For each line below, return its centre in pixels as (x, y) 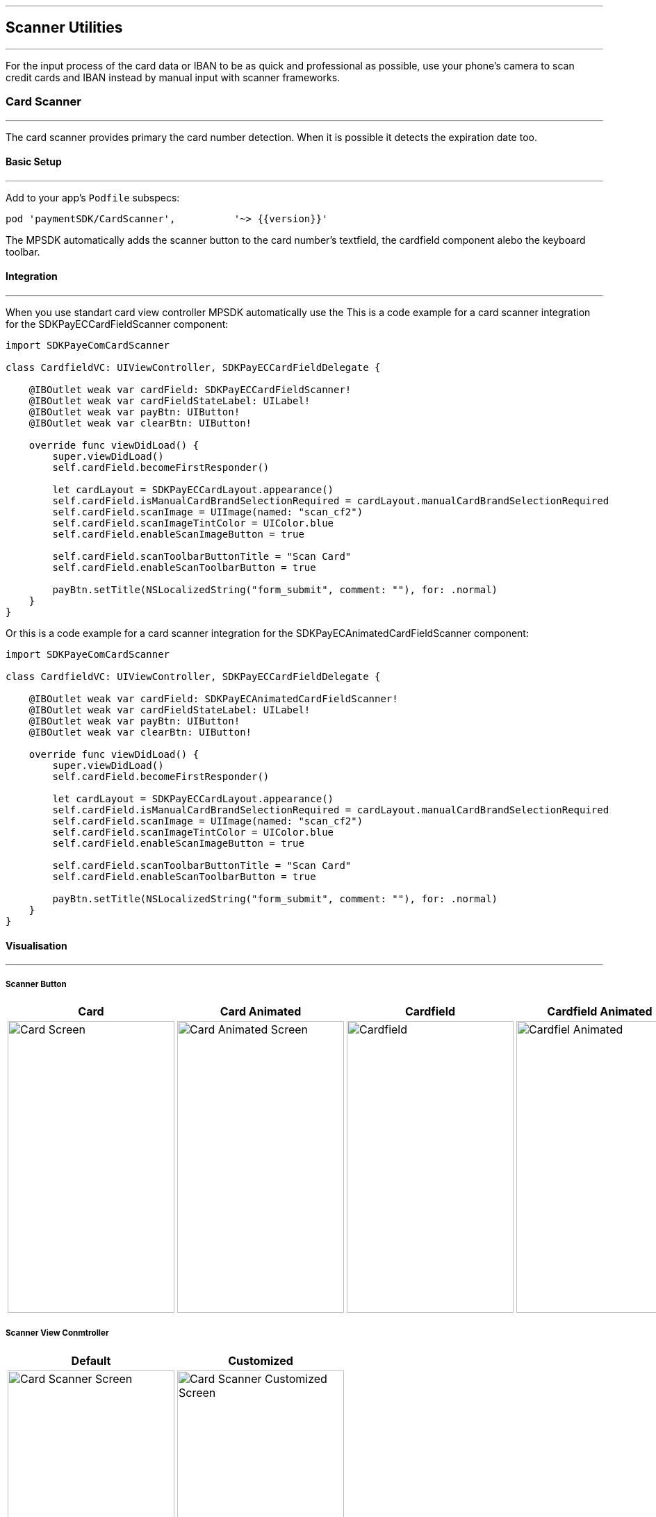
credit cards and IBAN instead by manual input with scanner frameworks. (173, 77)
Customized (261, 1360)
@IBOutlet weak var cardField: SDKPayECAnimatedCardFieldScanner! (213, 699)
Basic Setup (34, 162)
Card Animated (261, 1012)
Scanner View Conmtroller (57, 1333)
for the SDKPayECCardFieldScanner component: (117, 324)
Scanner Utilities (64, 28)
